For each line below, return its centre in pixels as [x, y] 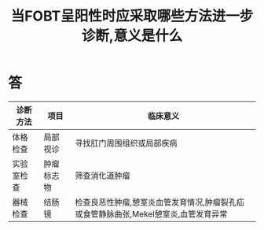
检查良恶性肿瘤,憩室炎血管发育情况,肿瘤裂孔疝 [159, 202]
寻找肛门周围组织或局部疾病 [126, 143]
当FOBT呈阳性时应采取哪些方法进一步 [132, 16]
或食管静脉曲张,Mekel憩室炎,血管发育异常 [151, 213]
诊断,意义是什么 [132, 36]
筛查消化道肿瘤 [102, 176]
